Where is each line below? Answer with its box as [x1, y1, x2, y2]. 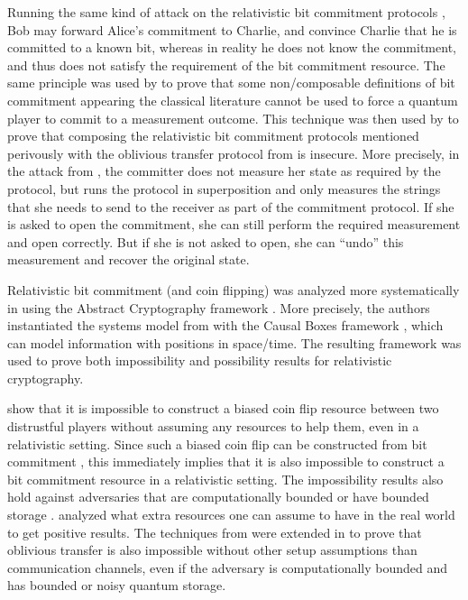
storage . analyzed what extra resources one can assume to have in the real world [7, 505, 455, 524]
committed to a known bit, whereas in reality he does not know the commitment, [7, 38, 456, 57]
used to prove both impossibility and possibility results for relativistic [7, 351, 392, 370]
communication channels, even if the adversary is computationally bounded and [7, 558, 448, 577]
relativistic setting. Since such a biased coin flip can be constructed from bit [7, 434, 427, 453]
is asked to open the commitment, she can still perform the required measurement [7, 215, 461, 234]
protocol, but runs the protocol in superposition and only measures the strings [7, 179, 441, 198]
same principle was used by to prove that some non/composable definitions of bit [7, 73, 455, 92]
